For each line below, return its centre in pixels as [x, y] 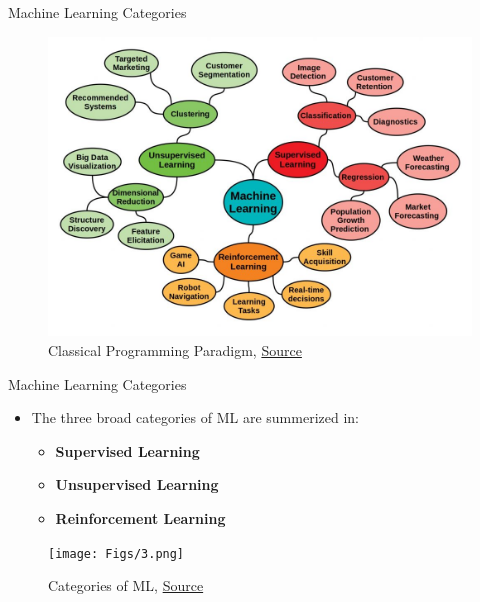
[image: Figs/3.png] [116, 553]
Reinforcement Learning [140, 517]
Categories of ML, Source [126, 585]
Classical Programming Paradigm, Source [175, 349]
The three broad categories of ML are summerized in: [195, 417]
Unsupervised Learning [137, 484]
